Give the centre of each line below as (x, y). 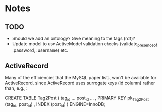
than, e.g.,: (16, 88)
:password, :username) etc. (40, 50)
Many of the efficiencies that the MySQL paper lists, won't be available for (81, 77)
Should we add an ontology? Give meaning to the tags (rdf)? (74, 38)
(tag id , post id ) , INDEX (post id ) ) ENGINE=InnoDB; (55, 105)
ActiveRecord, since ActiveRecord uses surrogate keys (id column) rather (80, 83)
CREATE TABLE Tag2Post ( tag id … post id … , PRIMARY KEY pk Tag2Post (77, 98)
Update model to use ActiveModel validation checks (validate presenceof (84, 44)
